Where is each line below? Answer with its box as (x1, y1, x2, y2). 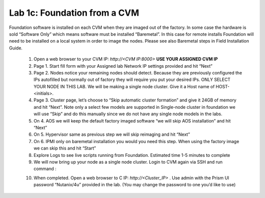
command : (33, 166, 56, 172)
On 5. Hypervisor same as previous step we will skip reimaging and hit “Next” (33, 131, 190, 137)
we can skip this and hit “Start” (33, 145, 96, 151)
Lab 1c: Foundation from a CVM (9, 7, 139, 18)
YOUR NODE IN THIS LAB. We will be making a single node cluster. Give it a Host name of (33, 83, 215, 89)
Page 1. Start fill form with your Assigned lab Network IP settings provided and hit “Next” (33, 63, 213, 69)
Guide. (9, 45, 23, 51)
